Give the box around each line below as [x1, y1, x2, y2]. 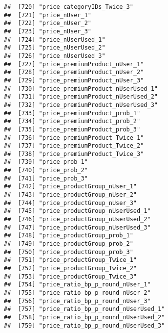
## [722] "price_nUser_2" [4, 20, 91, 27]
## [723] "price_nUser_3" [4, 27, 91, 35]
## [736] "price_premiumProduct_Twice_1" [4, 134, 144, 141]
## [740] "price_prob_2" [4, 167, 88, 174]
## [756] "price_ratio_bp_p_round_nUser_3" [4, 297, 151, 305]
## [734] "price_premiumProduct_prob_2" [4, 118, 141, 125]
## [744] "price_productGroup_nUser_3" [4, 199, 137, 206]
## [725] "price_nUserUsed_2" [4, 44, 105, 51]
